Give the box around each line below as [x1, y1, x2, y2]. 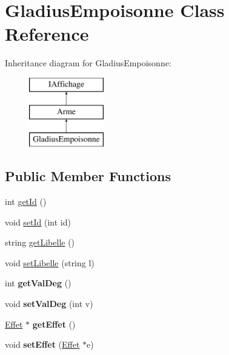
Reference [5, 21, 89, 46]
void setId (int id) [5, 215, 71, 228]
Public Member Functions [5, 167, 171, 185]
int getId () [5, 195, 47, 208]
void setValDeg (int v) [5, 297, 93, 310]
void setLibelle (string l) [5, 256, 95, 269]
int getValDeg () [5, 277, 71, 289]
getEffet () [32, 317, 76, 330]
